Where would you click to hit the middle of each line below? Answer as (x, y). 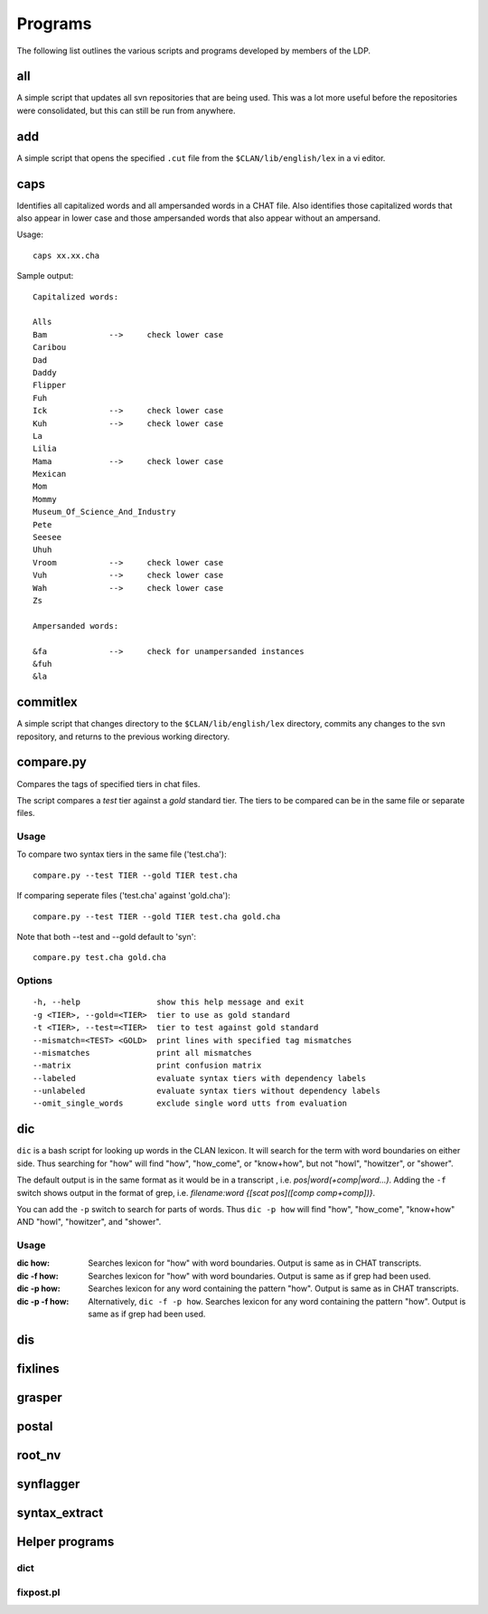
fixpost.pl (38, 1592)
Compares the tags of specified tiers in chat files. (108, 783)
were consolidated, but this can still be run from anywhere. (126, 110)
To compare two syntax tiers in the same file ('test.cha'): (122, 854)
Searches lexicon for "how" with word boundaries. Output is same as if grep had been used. (259, 1276)
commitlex (47, 703)
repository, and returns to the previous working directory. (123, 736)
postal (35, 1426)
